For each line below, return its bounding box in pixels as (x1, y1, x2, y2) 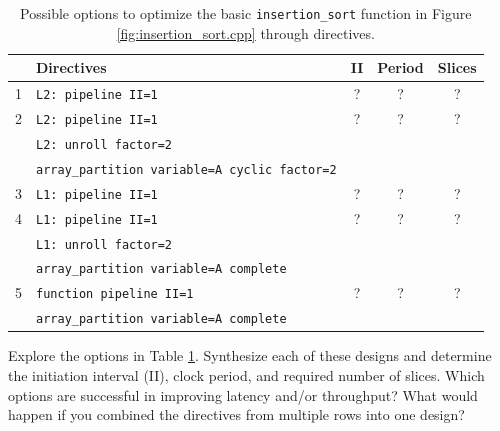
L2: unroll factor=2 (36, 137, 173, 152)
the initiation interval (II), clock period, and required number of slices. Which (8, 365, 485, 385)
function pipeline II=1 (36, 287, 194, 302)
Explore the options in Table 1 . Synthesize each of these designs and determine (8, 345, 492, 366)
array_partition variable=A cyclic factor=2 (36, 162, 337, 177)
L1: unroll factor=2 (36, 237, 173, 252)
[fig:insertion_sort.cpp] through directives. (116, 22, 375, 43)
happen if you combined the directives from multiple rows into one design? (8, 404, 465, 425)
